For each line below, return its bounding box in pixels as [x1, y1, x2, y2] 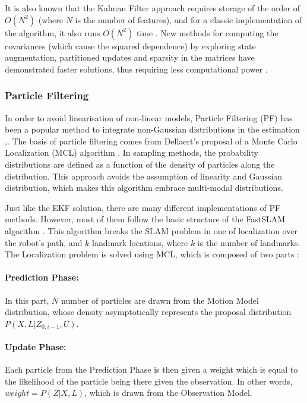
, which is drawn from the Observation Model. [84, 386, 252, 399]
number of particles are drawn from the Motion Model [61, 294, 259, 306]
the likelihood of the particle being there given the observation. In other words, [5, 374, 293, 387]
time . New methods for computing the [136, 26, 278, 39]
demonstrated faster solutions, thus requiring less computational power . [5, 62, 268, 75]
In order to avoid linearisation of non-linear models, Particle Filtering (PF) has [5, 111, 293, 124]
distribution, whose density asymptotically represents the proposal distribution [5, 306, 292, 318]
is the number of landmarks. [197, 236, 300, 248]
